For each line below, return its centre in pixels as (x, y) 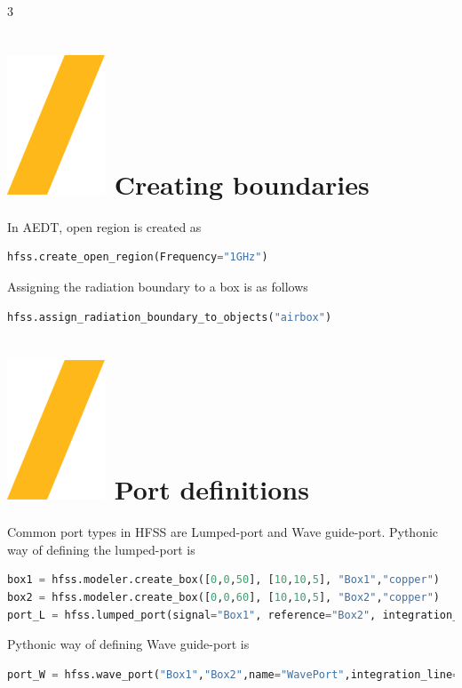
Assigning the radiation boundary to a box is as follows (158, 286)
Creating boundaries (242, 184)
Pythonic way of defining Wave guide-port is (128, 644)
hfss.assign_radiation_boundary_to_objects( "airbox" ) (170, 317)
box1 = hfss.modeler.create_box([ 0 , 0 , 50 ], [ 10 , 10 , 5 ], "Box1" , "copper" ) (223, 580)
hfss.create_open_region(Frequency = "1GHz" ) (138, 257)
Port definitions (211, 489)
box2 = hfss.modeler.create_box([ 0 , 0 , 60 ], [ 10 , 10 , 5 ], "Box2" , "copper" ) (223, 597)
